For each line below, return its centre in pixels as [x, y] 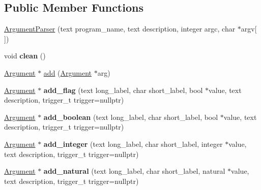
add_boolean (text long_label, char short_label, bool [131, 117]
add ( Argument [68, 72]
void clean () [25, 56]
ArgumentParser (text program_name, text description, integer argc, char [120, 29]
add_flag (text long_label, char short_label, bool [123, 90]
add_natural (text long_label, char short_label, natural [134, 171]
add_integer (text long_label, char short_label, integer [133, 144]
